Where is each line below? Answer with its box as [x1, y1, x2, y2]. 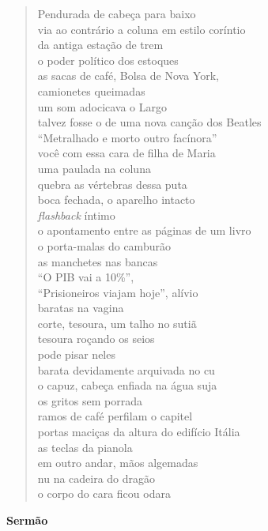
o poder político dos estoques [37, 51, 179, 68]
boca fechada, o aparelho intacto [37, 191, 195, 208]
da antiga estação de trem [37, 36, 164, 53]
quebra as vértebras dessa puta [37, 175, 187, 192]
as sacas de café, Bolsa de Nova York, [37, 67, 219, 84]
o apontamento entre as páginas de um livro [37, 222, 251, 239]
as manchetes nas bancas [37, 253, 158, 269]
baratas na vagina [37, 299, 124, 316]
